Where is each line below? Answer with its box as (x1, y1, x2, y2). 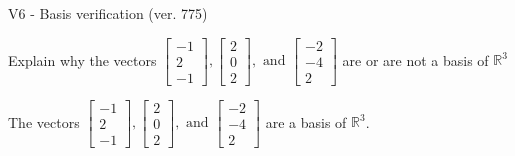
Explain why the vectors (8, 49, 157, 70)
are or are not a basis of (342, 49, 489, 70)
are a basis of (265, 111, 347, 132)
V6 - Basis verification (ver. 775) (8, 3, 208, 23)
